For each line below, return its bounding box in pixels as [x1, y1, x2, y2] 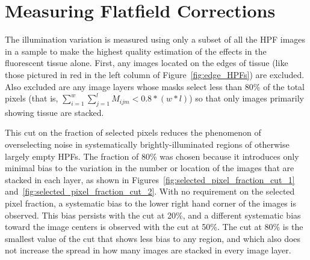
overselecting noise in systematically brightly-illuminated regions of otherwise [5, 138, 290, 151]
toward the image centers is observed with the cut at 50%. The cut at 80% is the [5, 220, 303, 233]
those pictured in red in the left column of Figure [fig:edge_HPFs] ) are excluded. [5, 68, 305, 80]
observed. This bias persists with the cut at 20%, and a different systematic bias [5, 208, 301, 221]
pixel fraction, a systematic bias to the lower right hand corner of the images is [5, 197, 296, 210]
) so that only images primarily [189, 92, 304, 104]
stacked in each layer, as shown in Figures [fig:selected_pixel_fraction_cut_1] [5, 173, 295, 186]
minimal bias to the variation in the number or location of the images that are [5, 162, 294, 174]
